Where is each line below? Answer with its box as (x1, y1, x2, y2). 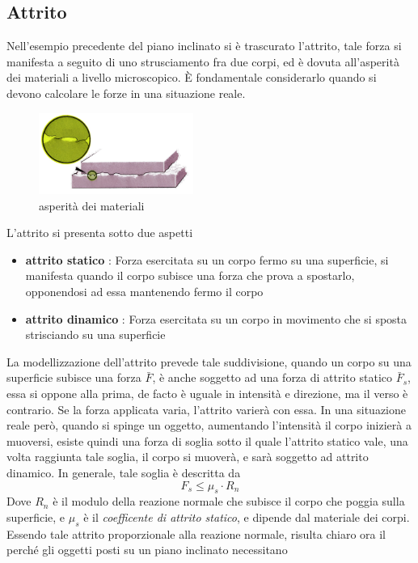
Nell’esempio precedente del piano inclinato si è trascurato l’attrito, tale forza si (6, 37, 402, 54)
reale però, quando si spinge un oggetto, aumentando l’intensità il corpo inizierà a (6, 417, 412, 434)
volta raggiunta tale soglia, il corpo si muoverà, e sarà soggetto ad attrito (6, 448, 369, 465)
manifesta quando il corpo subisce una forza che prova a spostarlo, (25, 267, 355, 284)
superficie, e (6, 508, 65, 525)
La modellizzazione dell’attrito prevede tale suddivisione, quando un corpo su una (6, 353, 412, 370)
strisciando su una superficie (25, 326, 166, 343)
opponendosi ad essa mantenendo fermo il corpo (25, 282, 264, 299)
